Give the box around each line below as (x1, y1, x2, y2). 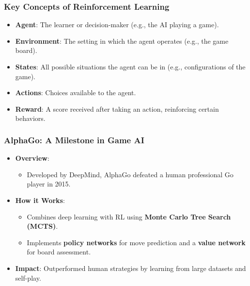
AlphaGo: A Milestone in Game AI (4, 134, 144, 146)
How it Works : (15, 195, 65, 205)
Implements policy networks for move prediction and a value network (27, 237, 246, 247)
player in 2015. (27, 179, 71, 189)
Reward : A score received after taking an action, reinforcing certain (15, 103, 219, 114)
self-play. (15, 272, 41, 283)
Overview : (15, 153, 49, 163)
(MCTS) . (27, 221, 58, 231)
